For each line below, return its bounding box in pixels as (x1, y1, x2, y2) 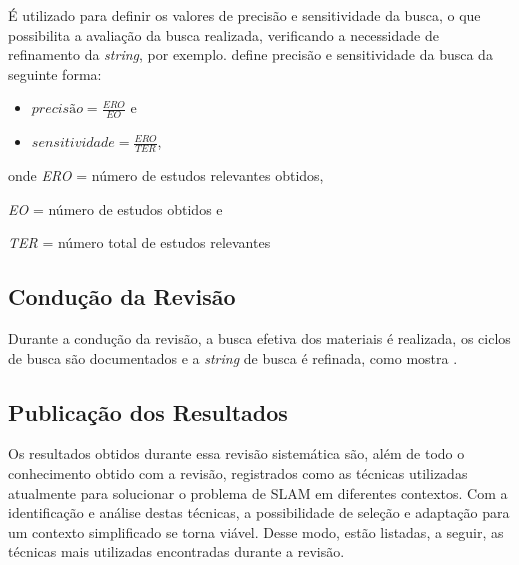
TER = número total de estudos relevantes (8, 232, 271, 253)
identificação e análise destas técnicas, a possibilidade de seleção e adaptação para (8, 502, 510, 523)
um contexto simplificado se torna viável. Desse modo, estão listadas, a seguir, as (8, 521, 504, 542)
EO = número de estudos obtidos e (8, 198, 223, 219)
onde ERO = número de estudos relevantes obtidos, (8, 165, 324, 186)
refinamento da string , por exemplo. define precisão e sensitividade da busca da (8, 44, 493, 65)
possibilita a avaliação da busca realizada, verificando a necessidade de (8, 24, 439, 45)
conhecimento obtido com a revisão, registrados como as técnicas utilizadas (8, 463, 468, 483)
